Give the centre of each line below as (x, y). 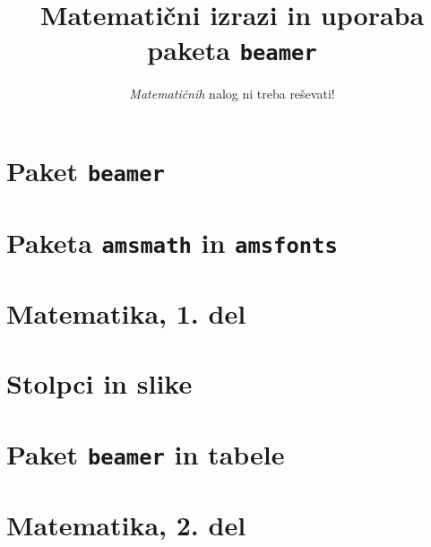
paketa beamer (232, 50)
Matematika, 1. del (126, 313)
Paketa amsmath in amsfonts (172, 242)
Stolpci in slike (99, 383)
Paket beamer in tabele (146, 453)
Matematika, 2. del (126, 525)
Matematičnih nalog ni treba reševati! (232, 94)
